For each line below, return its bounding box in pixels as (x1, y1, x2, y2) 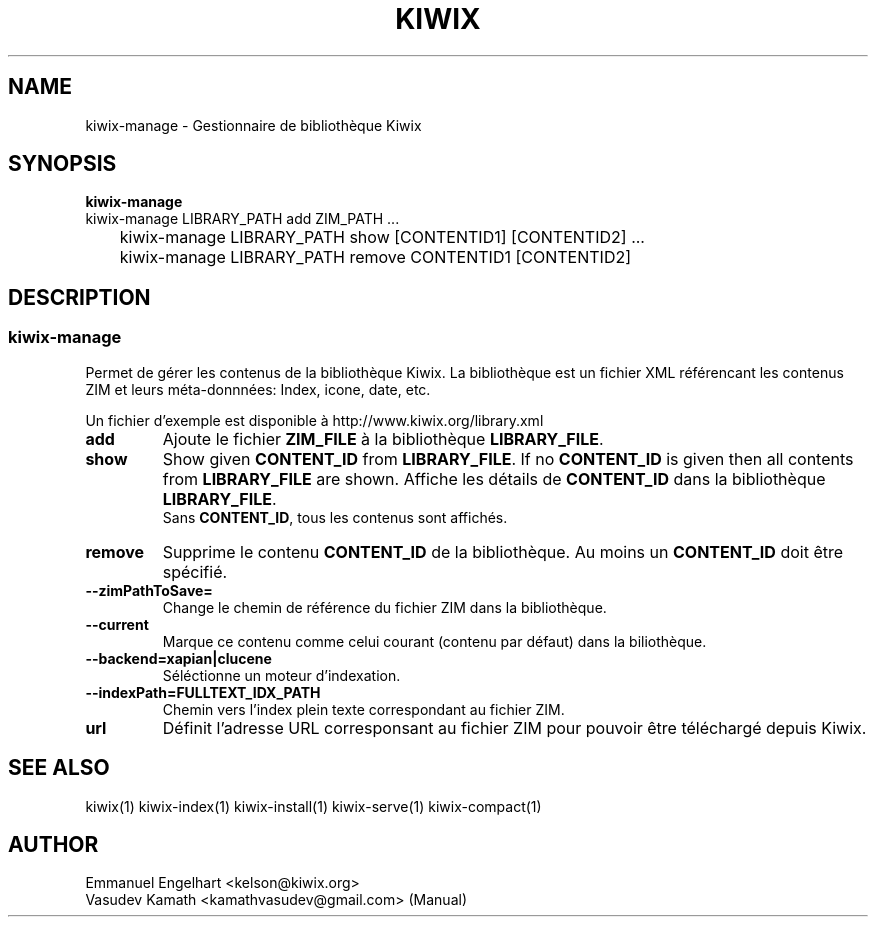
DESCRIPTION (8, 284, 151, 310)
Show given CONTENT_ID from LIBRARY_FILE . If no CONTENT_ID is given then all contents (162, 448, 854, 469)
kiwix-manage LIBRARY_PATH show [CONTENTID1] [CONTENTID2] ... (119, 227, 645, 248)
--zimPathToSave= (85, 581, 213, 599)
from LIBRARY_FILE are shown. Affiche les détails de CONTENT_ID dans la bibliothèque (162, 468, 826, 489)
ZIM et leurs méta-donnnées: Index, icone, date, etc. (85, 380, 431, 398)
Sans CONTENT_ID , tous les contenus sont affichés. (162, 508, 508, 526)
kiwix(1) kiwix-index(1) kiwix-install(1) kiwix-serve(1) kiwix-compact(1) (85, 797, 542, 815)
